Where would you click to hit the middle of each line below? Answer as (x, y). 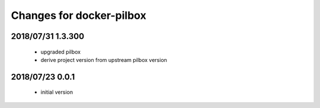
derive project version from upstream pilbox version (104, 60)
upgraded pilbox (61, 52)
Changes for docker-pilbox (79, 15)
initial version (57, 92)
